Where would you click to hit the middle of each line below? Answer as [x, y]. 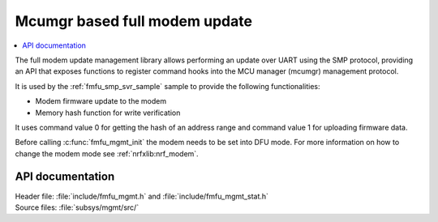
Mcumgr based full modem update [134, 21]
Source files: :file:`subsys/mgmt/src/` [77, 207]
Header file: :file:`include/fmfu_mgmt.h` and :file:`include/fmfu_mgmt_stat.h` [142, 196]
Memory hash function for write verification [108, 113]
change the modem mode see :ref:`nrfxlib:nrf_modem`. [107, 153]
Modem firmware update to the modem [101, 101]
